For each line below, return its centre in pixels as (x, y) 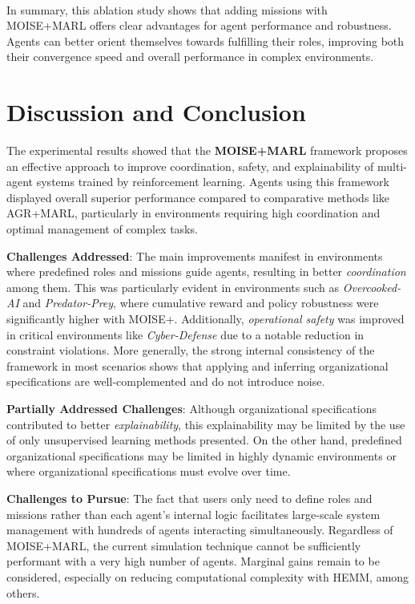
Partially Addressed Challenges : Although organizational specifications (191, 408)
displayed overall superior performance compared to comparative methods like (198, 197)
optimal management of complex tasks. (102, 229)
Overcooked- (372, 287)
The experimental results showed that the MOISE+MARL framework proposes (207, 150)
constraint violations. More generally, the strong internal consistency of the (191, 350)
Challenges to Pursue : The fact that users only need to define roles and (189, 498)
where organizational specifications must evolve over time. (149, 471)
